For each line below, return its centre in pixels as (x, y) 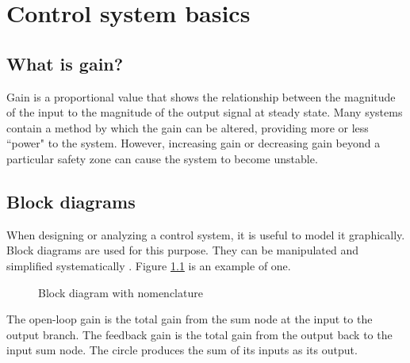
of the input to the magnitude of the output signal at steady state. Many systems (205, 112)
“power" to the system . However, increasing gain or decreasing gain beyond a (194, 143)
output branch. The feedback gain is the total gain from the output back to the (199, 334)
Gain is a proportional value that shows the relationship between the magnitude (201, 96)
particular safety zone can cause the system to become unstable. (162, 158)
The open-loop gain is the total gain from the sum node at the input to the (190, 319)
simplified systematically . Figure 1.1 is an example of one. (149, 265)
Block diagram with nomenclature (121, 292)
